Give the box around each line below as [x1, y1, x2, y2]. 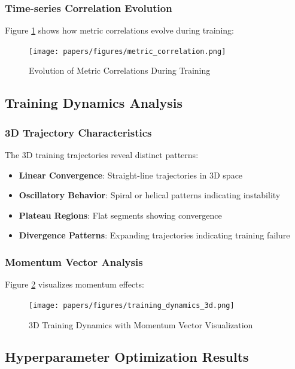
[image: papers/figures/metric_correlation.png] [29, 47, 226, 56]
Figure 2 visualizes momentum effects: [5, 278, 144, 291]
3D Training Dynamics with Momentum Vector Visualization [29, 318, 253, 331]
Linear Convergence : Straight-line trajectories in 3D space [19, 168, 243, 181]
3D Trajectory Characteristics [5, 125, 152, 140]
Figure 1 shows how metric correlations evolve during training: [5, 24, 234, 37]
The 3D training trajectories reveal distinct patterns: [5, 149, 199, 161]
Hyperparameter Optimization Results [5, 347, 249, 366]
